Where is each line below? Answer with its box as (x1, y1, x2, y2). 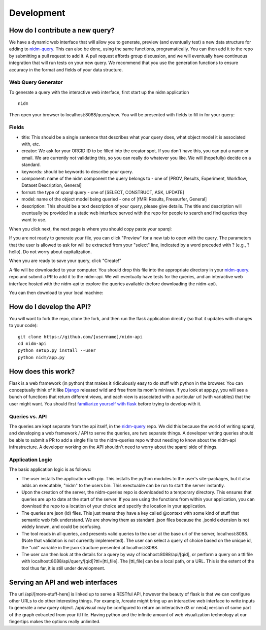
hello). (9, 249, 22, 255)
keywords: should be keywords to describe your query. (21, 168, 133, 174)
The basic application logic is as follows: (9, 466, 91, 472)
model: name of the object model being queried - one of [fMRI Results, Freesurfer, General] (21, 196, 207, 202)
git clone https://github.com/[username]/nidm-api (18, 334, 143, 339)
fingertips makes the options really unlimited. (9, 619, 100, 625)
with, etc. (21, 141, 40, 147)
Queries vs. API (9, 413, 47, 420)
